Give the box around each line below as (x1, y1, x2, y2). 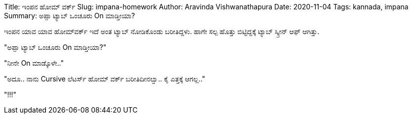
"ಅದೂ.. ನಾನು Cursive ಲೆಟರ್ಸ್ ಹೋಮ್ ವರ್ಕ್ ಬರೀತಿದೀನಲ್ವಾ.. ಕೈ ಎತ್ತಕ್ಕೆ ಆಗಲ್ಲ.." (4, 75, 205, 83)
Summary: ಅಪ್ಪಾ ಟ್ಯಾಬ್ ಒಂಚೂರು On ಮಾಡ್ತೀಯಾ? (4, 11, 135, 20)
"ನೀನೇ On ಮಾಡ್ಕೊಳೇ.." (4, 59, 64, 67)
